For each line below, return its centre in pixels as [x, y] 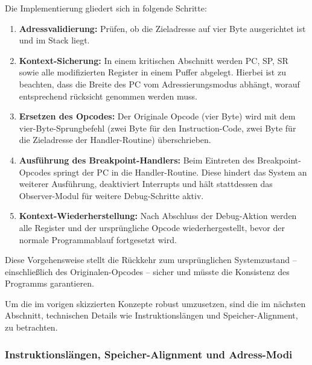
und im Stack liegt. [54, 40]
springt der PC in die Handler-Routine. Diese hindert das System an [180, 172]
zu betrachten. [31, 327]
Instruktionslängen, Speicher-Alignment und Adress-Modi [149, 354]
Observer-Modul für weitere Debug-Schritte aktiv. [111, 195]
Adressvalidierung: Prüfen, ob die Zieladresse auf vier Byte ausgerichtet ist [162, 28]
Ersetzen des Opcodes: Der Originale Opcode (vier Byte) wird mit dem [157, 116]
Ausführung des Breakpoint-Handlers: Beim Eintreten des [137, 160]
